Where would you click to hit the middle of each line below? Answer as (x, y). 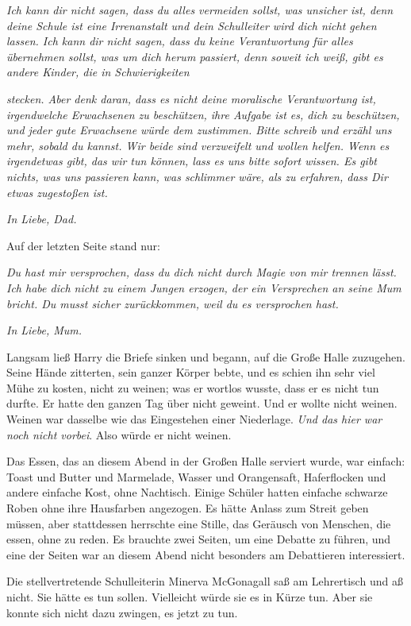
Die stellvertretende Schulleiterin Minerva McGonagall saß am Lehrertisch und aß (205, 581)
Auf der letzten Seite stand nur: (83, 245)
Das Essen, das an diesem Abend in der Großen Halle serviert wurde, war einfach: (206, 461)
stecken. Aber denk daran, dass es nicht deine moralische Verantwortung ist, (191, 98)
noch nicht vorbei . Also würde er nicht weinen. (119, 434)
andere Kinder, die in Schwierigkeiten (98, 72)
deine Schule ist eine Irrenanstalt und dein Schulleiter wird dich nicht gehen (192, 25)
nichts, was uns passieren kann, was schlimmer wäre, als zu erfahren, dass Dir (197, 176)
